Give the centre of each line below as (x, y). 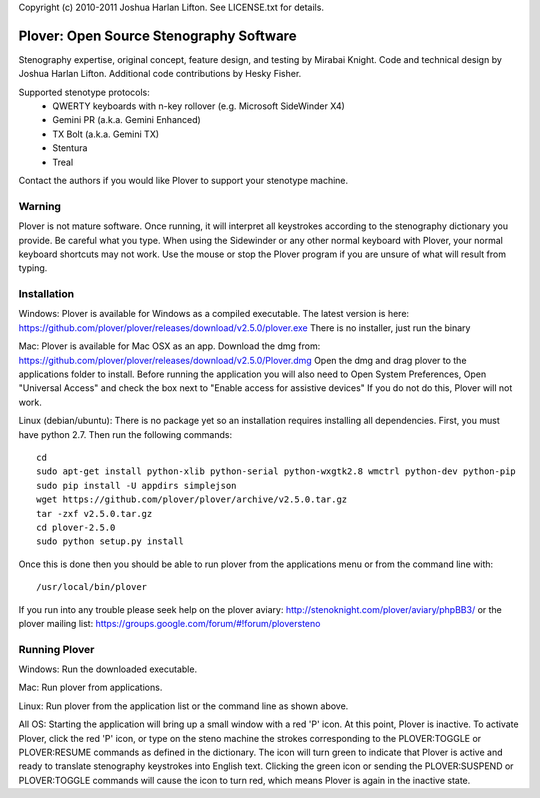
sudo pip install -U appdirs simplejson (136, 485)
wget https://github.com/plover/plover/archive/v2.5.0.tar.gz (192, 499)
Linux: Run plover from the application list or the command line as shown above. (183, 706)
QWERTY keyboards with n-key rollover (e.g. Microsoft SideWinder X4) (198, 106)
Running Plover (56, 649)
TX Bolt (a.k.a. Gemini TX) (106, 134)
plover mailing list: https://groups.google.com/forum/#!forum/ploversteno (169, 623)
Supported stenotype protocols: (84, 92)
